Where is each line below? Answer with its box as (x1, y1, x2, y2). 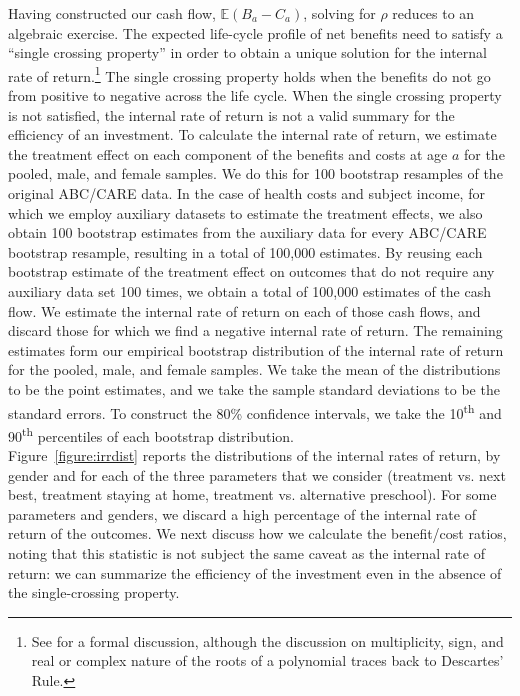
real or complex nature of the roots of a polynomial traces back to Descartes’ (31, 650, 504, 671)
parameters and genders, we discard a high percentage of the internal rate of (8, 503, 476, 524)
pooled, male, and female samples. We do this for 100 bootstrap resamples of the (8, 163, 503, 184)
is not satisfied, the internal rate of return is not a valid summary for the (8, 104, 455, 125)
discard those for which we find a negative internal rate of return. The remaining (8, 320, 503, 341)
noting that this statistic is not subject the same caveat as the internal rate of (8, 543, 485, 563)
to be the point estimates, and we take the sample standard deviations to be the (8, 378, 500, 399)
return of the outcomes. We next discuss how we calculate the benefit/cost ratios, (8, 523, 507, 544)
